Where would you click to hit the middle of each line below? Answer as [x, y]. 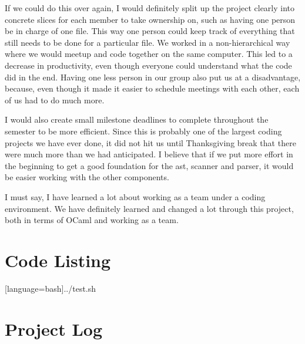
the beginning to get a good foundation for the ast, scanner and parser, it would [149, 165]
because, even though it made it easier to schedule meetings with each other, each [152, 88]
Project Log [53, 328]
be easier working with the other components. [87, 177]
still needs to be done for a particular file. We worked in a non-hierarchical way [148, 42]
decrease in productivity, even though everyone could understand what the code [148, 65]
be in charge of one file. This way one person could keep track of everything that [150, 31]
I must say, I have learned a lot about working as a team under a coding [135, 196]
